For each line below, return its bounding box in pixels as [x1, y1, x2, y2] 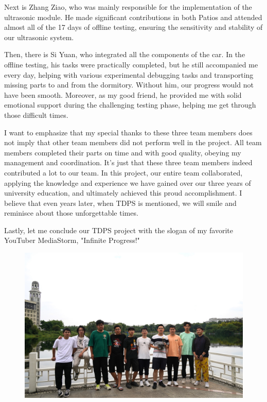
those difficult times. [4, 109, 68, 120]
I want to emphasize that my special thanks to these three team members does [4, 127, 253, 137]
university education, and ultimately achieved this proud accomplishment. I [4, 187, 242, 198]
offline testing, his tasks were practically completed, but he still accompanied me [4, 59, 258, 69]
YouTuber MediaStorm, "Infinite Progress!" [4, 235, 140, 246]
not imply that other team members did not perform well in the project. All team [4, 137, 262, 148]
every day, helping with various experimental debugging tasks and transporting [4, 69, 254, 80]
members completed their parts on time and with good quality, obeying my [4, 147, 241, 158]
